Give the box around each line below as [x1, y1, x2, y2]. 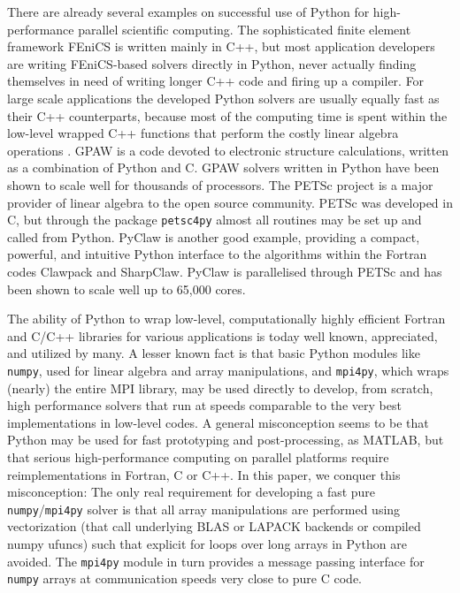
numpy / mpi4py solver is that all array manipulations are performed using [7, 499, 401, 518]
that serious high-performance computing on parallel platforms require [7, 447, 389, 466]
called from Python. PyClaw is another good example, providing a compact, [7, 227, 420, 246]
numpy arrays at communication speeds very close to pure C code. [7, 569, 362, 588]
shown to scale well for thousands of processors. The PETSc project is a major [7, 175, 433, 194]
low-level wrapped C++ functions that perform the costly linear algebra [7, 124, 399, 142]
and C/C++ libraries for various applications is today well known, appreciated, [7, 326, 438, 345]
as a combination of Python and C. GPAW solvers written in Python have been [7, 158, 440, 177]
